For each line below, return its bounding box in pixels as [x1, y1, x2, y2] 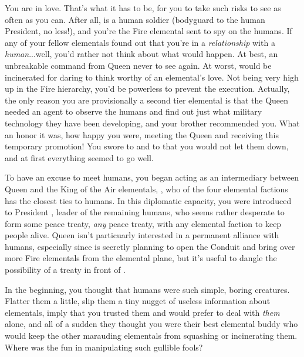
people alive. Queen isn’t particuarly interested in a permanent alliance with [5, 229, 279, 241]
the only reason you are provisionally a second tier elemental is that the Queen [5, 94, 289, 106]
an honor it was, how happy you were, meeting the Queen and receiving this [5, 128, 279, 141]
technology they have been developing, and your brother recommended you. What [5, 116, 300, 129]
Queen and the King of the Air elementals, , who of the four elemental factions [5, 182, 288, 195]
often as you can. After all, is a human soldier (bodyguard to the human [5, 13, 265, 25]
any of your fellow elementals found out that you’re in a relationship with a [5, 36, 275, 48]
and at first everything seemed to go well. [5, 151, 154, 164]
